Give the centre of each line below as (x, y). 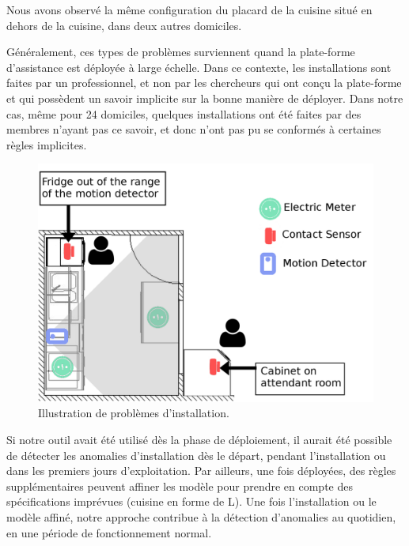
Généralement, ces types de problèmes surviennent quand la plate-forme (181, 52)
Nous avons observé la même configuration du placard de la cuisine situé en (189, 9)
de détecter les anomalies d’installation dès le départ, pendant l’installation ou (196, 455)
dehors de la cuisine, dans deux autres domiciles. (124, 25)
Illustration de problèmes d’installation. (134, 413)
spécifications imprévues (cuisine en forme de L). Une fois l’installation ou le (191, 501)
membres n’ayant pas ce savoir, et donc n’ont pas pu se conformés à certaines (194, 129)
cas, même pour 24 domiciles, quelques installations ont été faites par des (184, 113)
